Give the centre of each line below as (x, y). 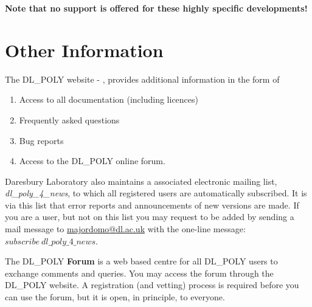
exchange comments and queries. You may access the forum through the (139, 273)
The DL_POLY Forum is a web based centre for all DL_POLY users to (141, 261)
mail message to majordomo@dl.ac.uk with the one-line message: (125, 229)
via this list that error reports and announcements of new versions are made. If (152, 205)
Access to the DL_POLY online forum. (92, 161)
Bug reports (41, 140)
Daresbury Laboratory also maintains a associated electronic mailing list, (141, 181)
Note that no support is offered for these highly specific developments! (156, 8)
